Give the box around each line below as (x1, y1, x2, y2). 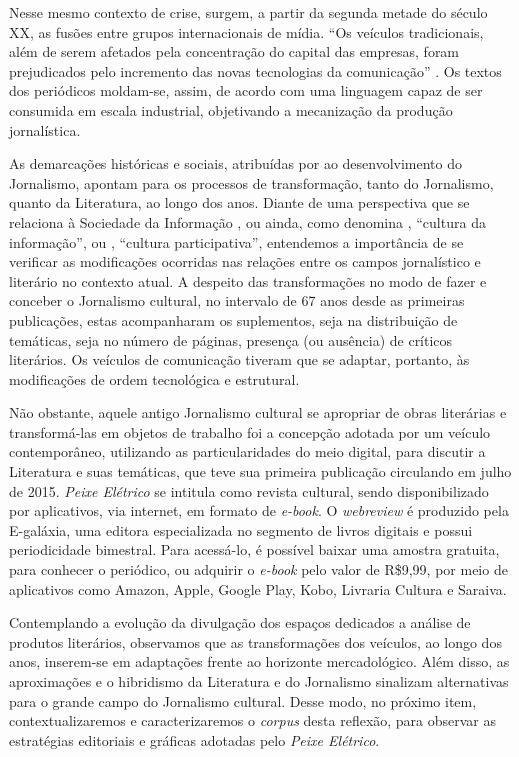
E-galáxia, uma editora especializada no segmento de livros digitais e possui (9, 519, 473, 540)
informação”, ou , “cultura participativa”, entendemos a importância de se (9, 231, 464, 252)
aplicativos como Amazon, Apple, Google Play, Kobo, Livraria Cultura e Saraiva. (9, 578, 507, 599)
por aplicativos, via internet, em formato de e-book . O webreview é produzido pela (9, 500, 509, 521)
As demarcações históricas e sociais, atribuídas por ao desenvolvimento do (9, 153, 463, 174)
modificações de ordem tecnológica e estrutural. (9, 368, 300, 389)
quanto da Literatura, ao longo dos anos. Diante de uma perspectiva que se (9, 192, 470, 213)
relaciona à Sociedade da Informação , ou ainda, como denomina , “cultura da (9, 211, 486, 232)
